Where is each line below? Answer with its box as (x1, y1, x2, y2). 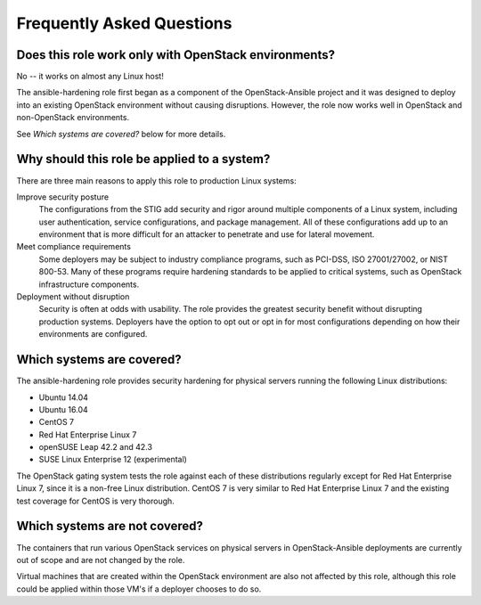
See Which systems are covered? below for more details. (16, 128, 226, 139)
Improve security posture (16, 192, 110, 202)
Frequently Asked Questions (16, 13, 232, 33)
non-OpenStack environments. (16, 112, 129, 123)
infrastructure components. (38, 279, 140, 290)
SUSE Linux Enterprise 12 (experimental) (38, 454, 187, 465)
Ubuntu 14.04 (38, 392, 89, 403)
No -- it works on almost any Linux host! (16, 71, 164, 82)
